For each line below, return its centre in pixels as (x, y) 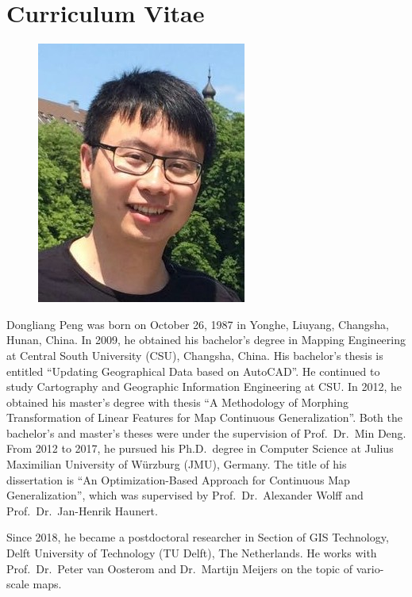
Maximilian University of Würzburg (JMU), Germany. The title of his (177, 464)
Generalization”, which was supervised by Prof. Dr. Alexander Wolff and (185, 495)
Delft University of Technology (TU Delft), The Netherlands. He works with (192, 553)
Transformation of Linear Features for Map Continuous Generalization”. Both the (204, 417)
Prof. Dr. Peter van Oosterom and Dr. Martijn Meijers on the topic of (180, 568)
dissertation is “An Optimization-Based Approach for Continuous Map (178, 479)
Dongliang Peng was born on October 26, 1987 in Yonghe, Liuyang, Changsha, (198, 324)
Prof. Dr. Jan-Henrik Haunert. (82, 510)
